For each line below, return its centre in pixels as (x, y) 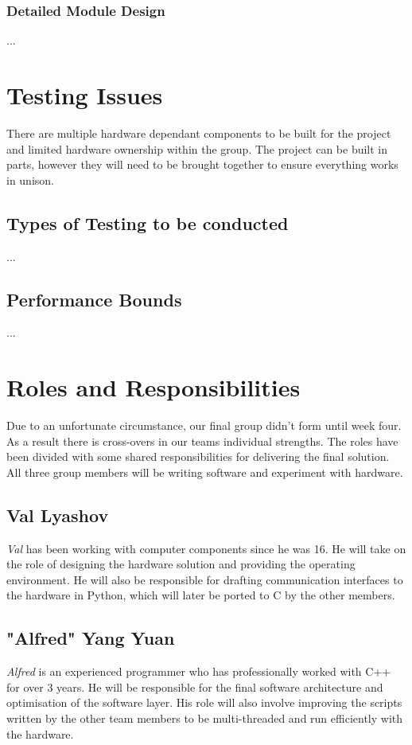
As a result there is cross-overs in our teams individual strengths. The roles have (202, 441)
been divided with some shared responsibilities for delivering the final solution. (198, 456)
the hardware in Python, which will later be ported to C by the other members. (201, 595)
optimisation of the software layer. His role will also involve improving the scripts (204, 702)
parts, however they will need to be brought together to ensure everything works (202, 164)
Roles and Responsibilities (154, 387)
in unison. (30, 179)
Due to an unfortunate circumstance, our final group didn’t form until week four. (204, 425)
